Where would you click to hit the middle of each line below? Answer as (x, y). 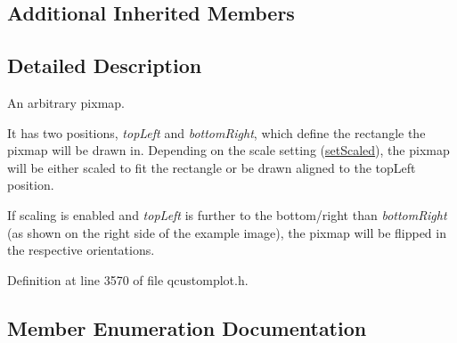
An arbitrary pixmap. (66, 102)
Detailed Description (105, 65)
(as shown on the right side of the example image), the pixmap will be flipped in (227, 232)
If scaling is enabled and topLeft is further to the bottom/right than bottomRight (227, 214)
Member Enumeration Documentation (187, 327)
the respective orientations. (81, 250)
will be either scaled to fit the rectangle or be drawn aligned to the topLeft (212, 167)
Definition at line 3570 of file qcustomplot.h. (128, 279)
